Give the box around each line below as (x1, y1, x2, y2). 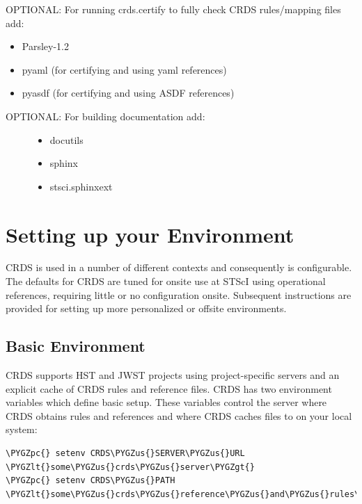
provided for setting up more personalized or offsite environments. (6, 301, 287, 316)
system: (6, 422, 38, 437)
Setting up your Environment (6, 220, 294, 248)
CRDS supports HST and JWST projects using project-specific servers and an (6, 368, 340, 382)
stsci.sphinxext (49, 179, 113, 193)
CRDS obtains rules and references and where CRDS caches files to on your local (6, 408, 352, 423)
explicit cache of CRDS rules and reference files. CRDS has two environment (6, 381, 332, 396)
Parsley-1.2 (22, 39, 69, 54)
